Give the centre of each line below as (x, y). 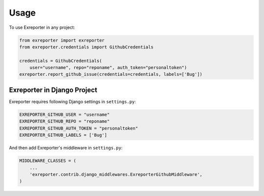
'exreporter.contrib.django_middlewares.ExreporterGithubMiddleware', (116, 174)
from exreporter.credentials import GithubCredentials (86, 47)
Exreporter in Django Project (53, 90)
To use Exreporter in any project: (42, 27)
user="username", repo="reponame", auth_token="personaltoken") (108, 68)
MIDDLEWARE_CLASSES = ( (48, 161)
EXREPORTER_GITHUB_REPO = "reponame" (65, 121)
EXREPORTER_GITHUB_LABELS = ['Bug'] (63, 135)
